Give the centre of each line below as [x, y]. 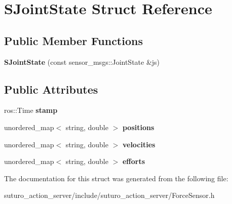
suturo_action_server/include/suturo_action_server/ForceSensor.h [109, 195]
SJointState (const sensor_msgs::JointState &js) [82, 62]
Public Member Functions [73, 40]
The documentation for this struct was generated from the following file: [116, 178]
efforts [134, 161]
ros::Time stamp [31, 110]
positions [138, 127]
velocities [139, 144]
